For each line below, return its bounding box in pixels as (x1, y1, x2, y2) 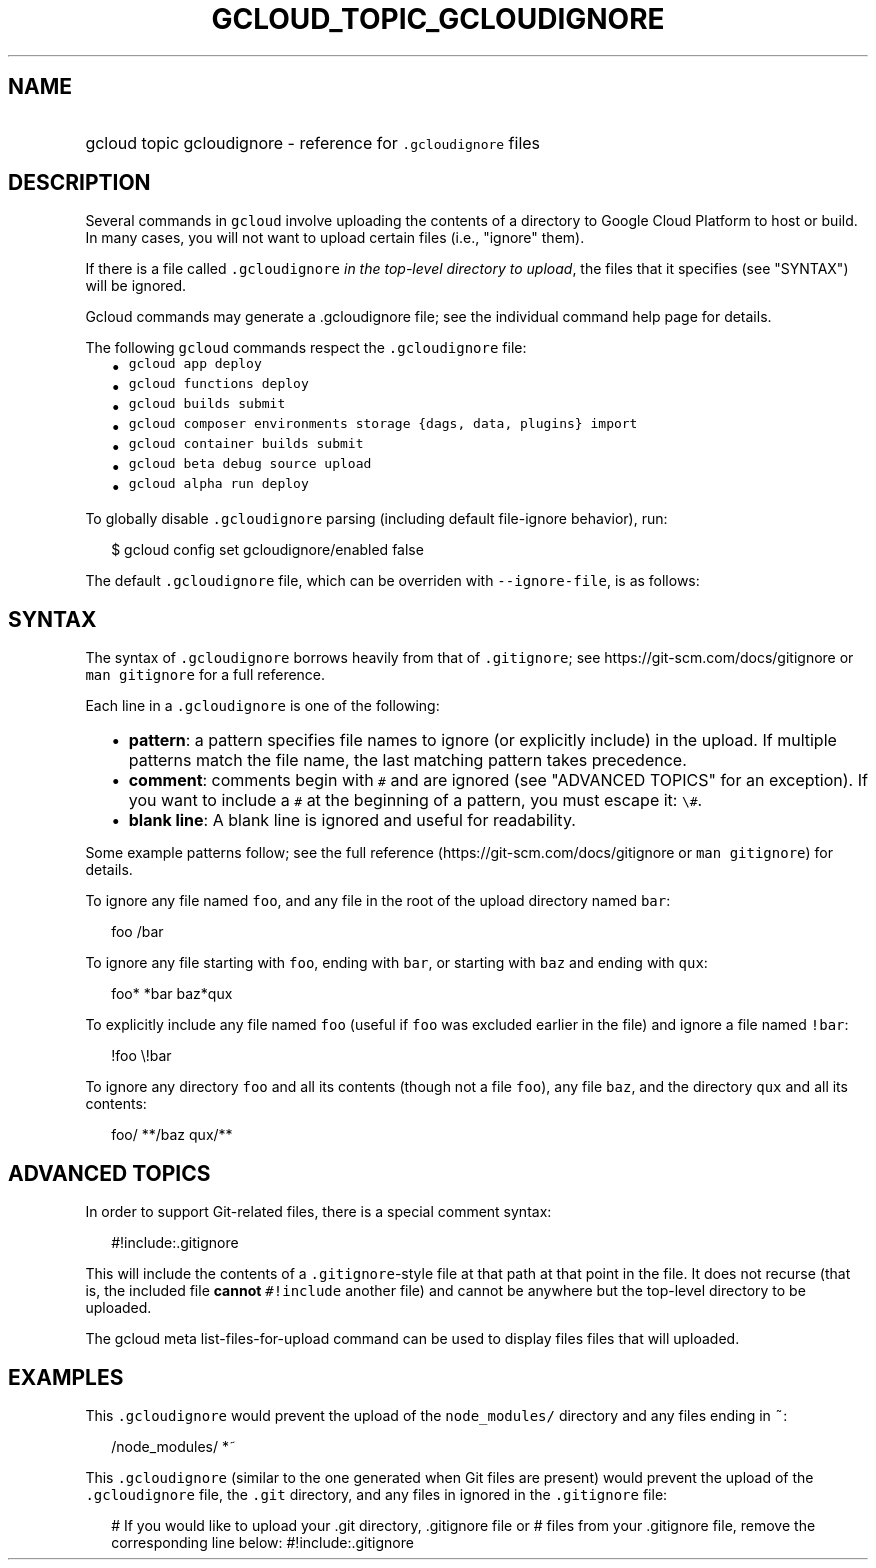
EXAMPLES (8, 1364, 124, 1390)
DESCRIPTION (8, 170, 151, 196)
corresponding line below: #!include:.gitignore (111, 1533, 414, 1551)
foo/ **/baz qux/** (111, 1126, 233, 1144)
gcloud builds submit (128, 396, 286, 412)
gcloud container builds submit (128, 436, 364, 452)
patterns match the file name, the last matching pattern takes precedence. (128, 750, 687, 771)
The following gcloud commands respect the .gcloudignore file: (85, 339, 527, 357)
